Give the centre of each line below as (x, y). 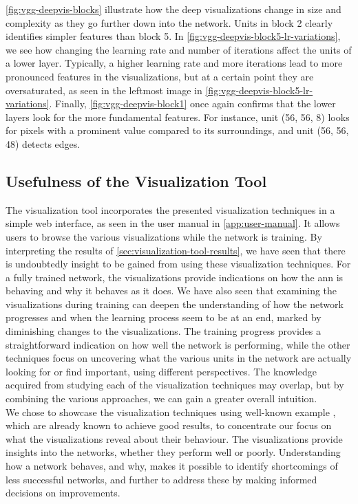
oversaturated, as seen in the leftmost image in (104, 90)
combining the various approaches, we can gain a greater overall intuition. (161, 398)
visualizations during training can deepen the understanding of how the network (175, 304)
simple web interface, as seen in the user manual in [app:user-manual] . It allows (173, 223)
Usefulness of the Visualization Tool (136, 180)
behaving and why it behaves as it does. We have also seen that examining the (171, 291)
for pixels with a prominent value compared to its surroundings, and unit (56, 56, (177, 130)
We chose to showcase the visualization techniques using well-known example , (171, 412)
